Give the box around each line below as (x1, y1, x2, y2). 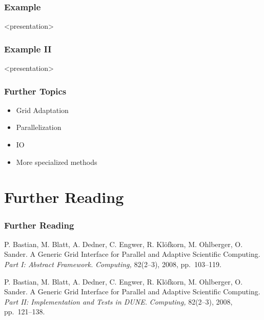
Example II (4, 42, 52, 55)
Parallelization (16, 122, 62, 133)
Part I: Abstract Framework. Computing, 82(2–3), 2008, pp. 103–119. (4, 259, 221, 269)
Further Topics (4, 84, 67, 97)
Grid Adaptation (16, 104, 69, 115)
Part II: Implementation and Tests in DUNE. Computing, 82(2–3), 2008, (4, 296, 233, 307)
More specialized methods (16, 156, 97, 167)
